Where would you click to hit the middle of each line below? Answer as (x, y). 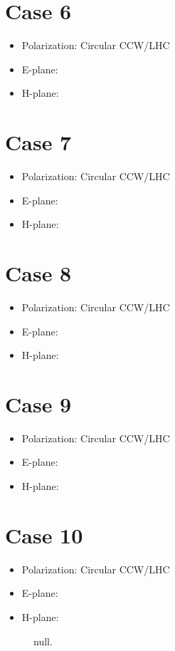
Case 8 (38, 273)
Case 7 (38, 142)
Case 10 (44, 535)
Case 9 (38, 403)
